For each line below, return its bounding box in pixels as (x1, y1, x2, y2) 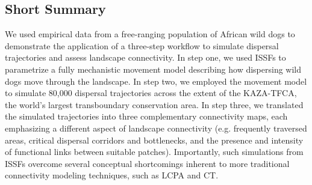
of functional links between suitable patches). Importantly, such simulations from (5, 145, 304, 158)
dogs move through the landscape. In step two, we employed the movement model (5, 74, 307, 87)
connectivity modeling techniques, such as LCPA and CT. (5, 169, 219, 181)
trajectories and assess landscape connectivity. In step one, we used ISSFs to (5, 51, 286, 64)
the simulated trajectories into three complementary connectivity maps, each (5, 110, 288, 123)
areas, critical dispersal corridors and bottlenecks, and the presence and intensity (5, 133, 304, 146)
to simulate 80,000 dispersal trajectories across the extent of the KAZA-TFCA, (5, 86, 297, 99)
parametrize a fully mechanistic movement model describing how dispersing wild (5, 62, 301, 75)
